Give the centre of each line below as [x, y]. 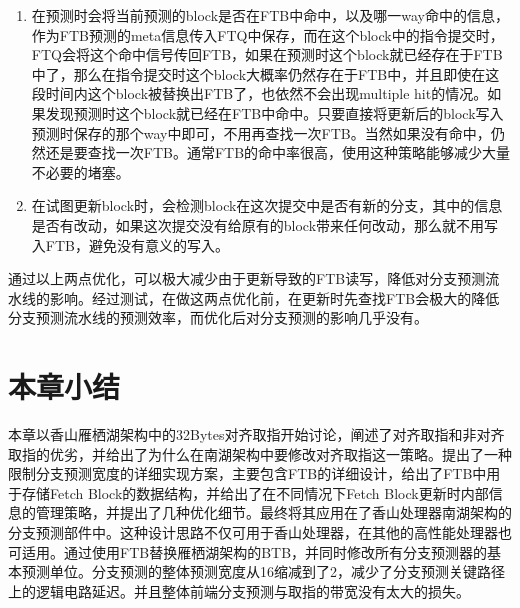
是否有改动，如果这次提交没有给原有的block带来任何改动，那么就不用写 [265, 224]
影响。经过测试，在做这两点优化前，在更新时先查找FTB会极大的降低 [274, 297]
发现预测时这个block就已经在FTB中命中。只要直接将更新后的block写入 [274, 112]
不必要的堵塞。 [80, 171]
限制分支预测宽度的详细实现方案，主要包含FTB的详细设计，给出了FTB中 [247, 473]
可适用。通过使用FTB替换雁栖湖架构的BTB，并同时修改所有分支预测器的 [248, 551]
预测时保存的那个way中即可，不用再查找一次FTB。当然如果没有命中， [261, 132]
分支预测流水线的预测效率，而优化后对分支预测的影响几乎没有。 [218, 317]
